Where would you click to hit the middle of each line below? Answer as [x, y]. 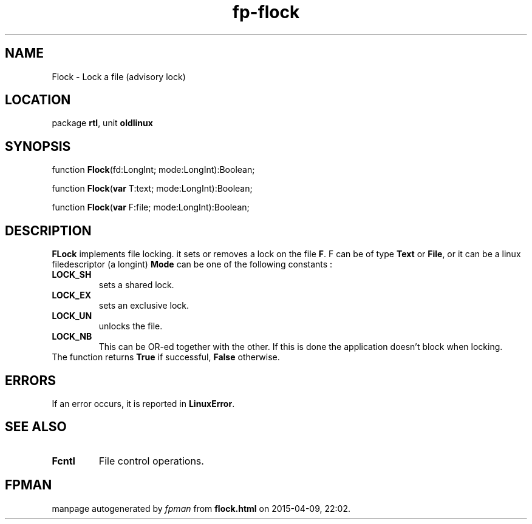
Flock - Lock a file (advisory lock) [119, 76]
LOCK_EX [72, 295]
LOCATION [38, 100]
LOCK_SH [72, 275]
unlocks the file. [131, 326]
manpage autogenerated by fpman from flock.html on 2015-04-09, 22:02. [201, 508]
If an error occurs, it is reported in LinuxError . [143, 403]
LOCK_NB [72, 337]
